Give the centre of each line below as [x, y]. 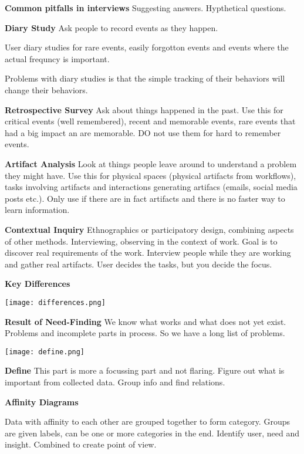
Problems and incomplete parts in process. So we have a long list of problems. [145, 333]
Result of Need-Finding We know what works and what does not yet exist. [146, 321]
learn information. [37, 210]
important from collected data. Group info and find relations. [115, 382]
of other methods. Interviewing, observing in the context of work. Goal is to [141, 241]
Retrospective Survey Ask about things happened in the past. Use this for [144, 109]
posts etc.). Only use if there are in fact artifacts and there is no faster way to [145, 198]
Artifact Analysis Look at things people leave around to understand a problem [151, 163]
